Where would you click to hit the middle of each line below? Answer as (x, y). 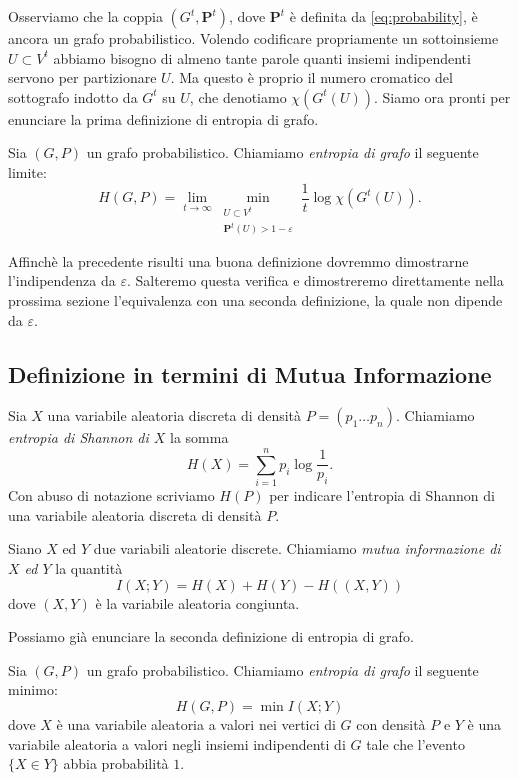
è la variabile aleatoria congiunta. (197, 602)
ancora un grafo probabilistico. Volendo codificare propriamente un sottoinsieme (253, 38)
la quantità (89, 567)
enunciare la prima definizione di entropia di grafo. (163, 118)
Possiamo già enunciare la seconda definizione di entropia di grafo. (211, 636)
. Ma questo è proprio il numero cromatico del (311, 77)
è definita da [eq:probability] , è (383, 16)
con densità (391, 723)
